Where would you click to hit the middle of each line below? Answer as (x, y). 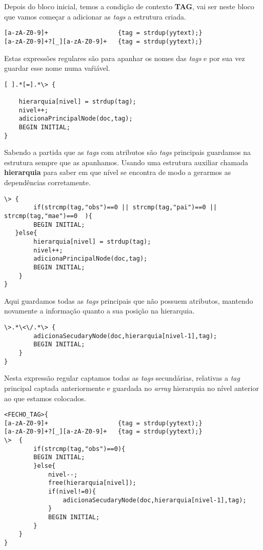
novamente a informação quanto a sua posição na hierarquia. (99, 311)
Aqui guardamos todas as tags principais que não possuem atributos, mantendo (129, 300)
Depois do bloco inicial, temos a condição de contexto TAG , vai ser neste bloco (129, 6)
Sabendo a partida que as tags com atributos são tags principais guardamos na (127, 152)
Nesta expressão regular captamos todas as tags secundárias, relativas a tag (122, 378)
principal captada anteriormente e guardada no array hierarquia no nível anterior (131, 388)
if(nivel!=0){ (72, 492)
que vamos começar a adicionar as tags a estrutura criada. (95, 16)
